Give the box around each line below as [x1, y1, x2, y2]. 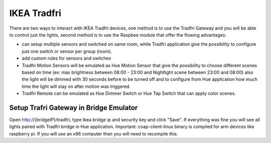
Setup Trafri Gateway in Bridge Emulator [9, 103, 138, 112]
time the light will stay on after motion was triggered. [22, 83, 130, 89]
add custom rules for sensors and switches [22, 55, 111, 61]
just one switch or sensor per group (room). [22, 48, 112, 54]
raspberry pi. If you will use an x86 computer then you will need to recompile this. [9, 130, 178, 136]
